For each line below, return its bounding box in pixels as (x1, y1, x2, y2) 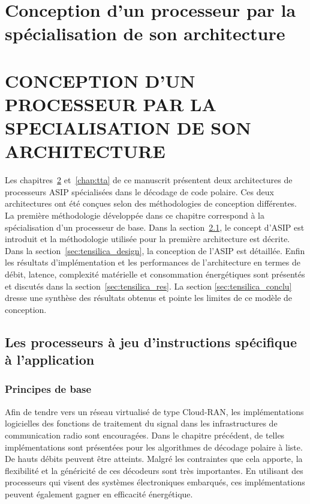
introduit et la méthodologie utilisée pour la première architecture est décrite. (5, 232, 290, 245)
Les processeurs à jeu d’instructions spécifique (5, 332, 297, 351)
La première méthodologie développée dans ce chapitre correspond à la (5, 209, 264, 222)
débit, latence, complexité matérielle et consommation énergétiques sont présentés (5, 268, 305, 280)
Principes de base (5, 381, 92, 396)
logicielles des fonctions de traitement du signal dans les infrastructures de (5, 417, 278, 430)
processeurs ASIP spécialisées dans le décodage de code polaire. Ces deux (5, 185, 274, 198)
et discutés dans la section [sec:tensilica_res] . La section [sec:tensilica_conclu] (5, 279, 292, 292)
